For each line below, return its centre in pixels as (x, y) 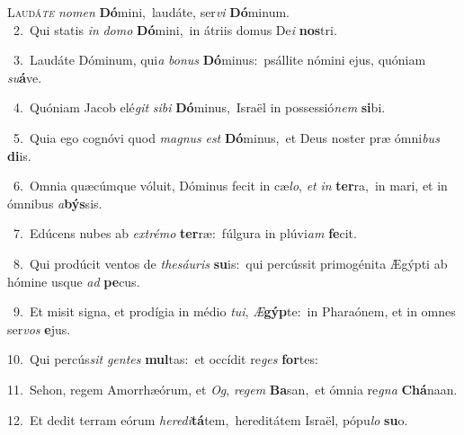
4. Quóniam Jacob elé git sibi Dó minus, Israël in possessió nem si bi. (199, 107)
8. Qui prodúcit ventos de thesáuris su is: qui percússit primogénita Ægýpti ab (230, 263)
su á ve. (25, 77)
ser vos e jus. (39, 328)
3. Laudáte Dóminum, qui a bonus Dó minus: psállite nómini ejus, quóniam (219, 60)
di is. (19, 155)
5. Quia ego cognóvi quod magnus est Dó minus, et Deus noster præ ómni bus (226, 137)
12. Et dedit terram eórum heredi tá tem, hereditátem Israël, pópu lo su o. (208, 419)
